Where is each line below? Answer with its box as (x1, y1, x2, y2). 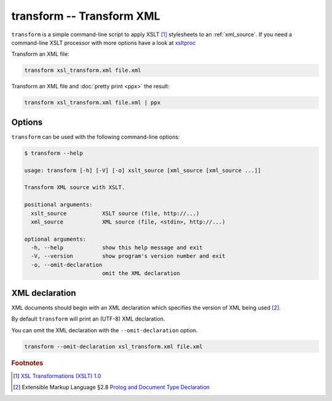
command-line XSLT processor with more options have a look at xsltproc (11, 39, 196, 46)
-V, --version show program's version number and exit (31, 252, 226, 260)
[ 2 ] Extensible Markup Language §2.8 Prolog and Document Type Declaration (13, 384, 210, 391)
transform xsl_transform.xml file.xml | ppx (24, 99, 161, 106)
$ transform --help (24, 149, 83, 157)
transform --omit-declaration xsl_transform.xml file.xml (24, 343, 203, 350)
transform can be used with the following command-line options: (11, 133, 180, 141)
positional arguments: (24, 201, 93, 208)
